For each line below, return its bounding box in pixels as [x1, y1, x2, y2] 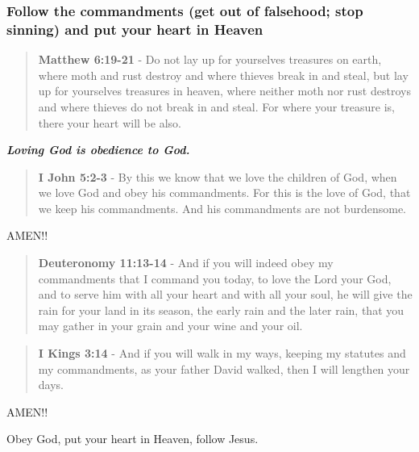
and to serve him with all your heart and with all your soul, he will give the [38, 286, 413, 303]
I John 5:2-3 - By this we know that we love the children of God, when [38, 168, 397, 185]
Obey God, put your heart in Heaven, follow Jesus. [6, 430, 259, 447]
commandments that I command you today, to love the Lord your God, [38, 270, 392, 287]
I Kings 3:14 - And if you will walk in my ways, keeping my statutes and [38, 345, 406, 362]
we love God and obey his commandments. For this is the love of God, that [38, 184, 411, 201]
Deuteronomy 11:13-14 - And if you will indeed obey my [38, 254, 334, 271]
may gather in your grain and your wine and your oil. [38, 317, 303, 334]
